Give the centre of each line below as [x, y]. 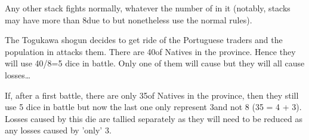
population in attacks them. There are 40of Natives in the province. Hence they [150, 51]
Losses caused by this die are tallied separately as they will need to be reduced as [154, 118]
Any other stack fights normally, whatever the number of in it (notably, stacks [148, 8]
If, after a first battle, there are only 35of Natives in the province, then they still [152, 95]
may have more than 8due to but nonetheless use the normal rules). [129, 19]
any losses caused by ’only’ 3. [58, 130]
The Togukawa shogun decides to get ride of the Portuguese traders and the [144, 40]
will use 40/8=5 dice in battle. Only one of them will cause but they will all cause [155, 63]
